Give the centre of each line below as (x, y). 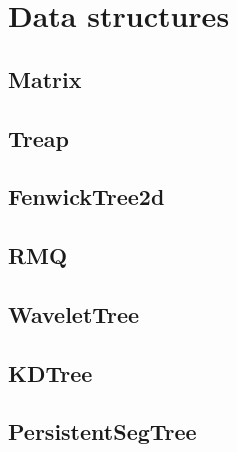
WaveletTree (74, 313)
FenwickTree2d (86, 196)
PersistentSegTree (102, 431)
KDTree (50, 372)
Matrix (45, 78)
